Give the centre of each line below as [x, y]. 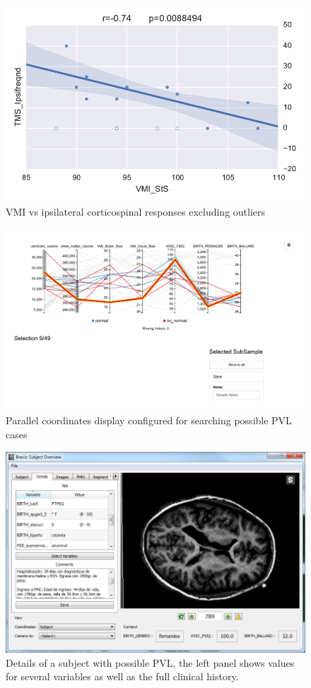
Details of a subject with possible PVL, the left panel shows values [150, 662]
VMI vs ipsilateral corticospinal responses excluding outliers [136, 212]
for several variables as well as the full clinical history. [122, 676]
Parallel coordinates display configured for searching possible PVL [149, 420]
